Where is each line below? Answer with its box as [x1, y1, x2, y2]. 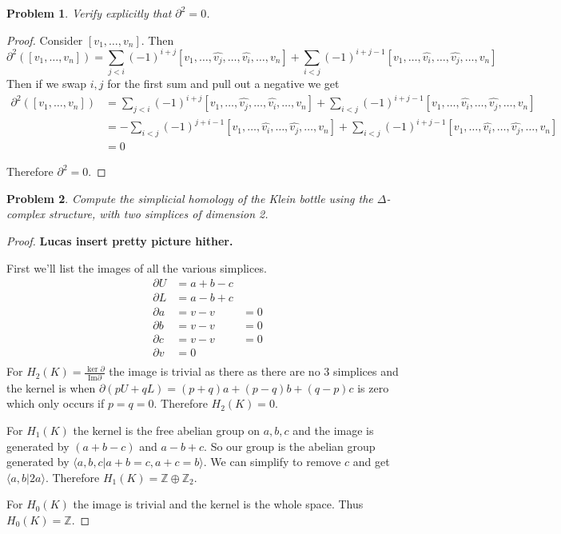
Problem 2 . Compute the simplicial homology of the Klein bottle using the [6, 189, 373, 206]
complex [6, 205, 46, 222]
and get [352, 453, 390, 470]
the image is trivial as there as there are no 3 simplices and [109, 363, 399, 380]
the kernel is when [6, 379, 96, 396]
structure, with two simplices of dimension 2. [49, 205, 269, 222]
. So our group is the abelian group [204, 437, 376, 454]
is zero [357, 379, 389, 396]
